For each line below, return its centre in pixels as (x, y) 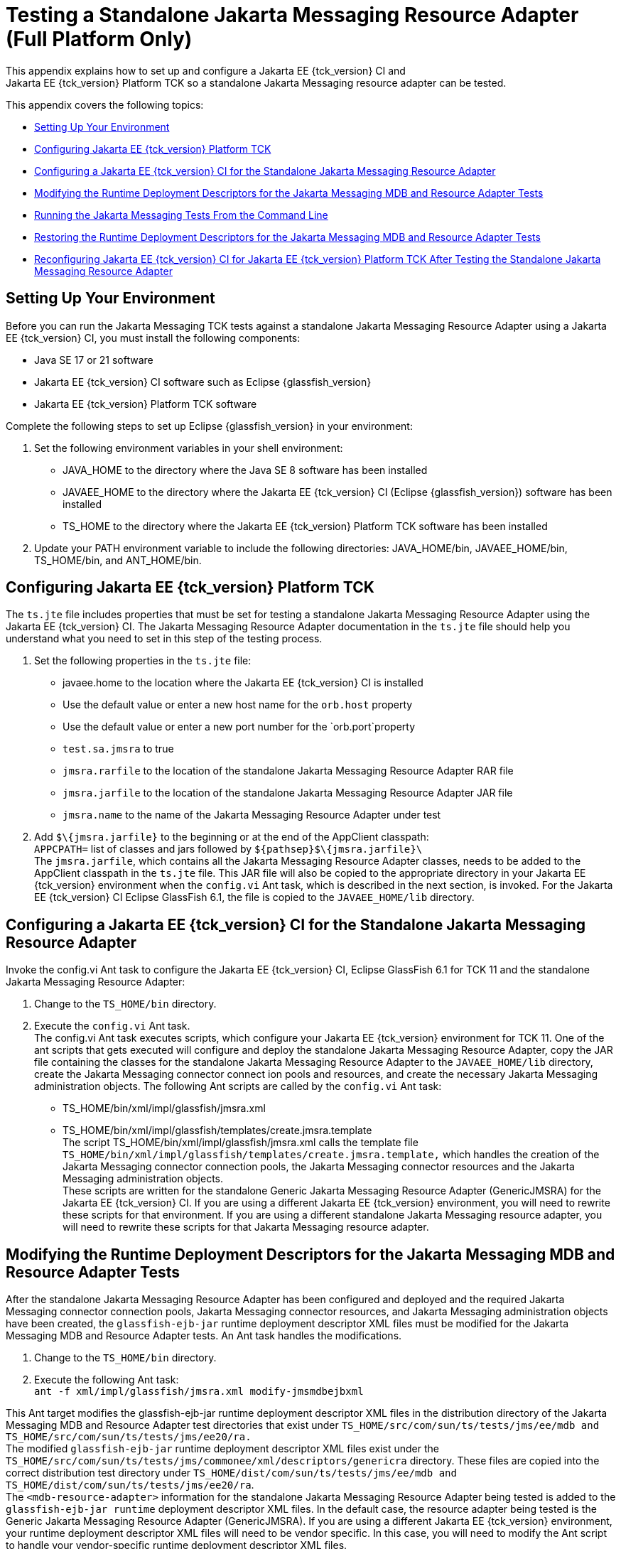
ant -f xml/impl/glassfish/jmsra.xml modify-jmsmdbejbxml (199, 1392)
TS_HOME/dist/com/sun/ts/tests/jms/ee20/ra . (130, 1485)
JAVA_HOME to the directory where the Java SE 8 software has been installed (245, 470)
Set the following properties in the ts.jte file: (143, 661)
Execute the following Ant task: (107, 1380)
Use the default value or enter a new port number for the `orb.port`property (239, 727)
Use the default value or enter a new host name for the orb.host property (238, 705)
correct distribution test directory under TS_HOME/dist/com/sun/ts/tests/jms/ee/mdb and (231, 1473)
